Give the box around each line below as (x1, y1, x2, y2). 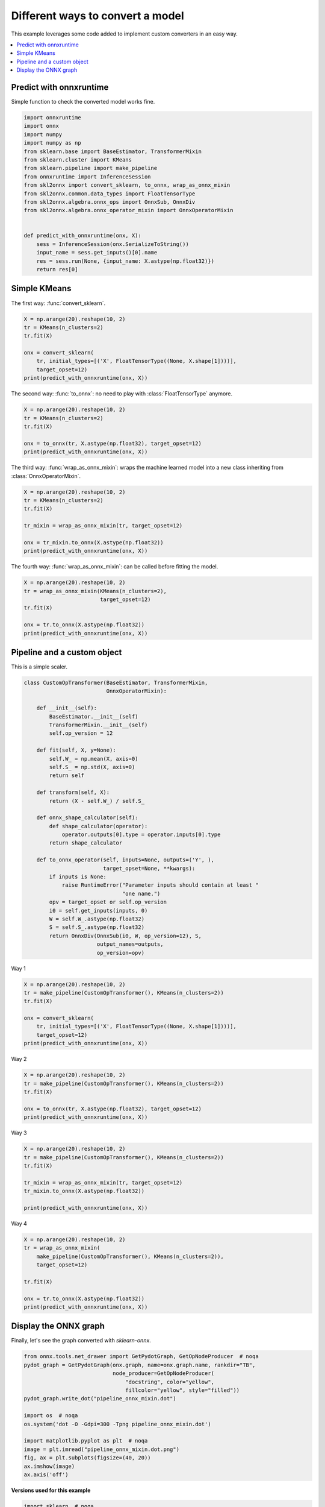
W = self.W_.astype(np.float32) (49, 916, 144, 922)
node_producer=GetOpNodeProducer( (112, 1370, 215, 1377)
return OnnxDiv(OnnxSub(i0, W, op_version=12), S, (49, 932, 202, 939)
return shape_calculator (49, 840, 123, 846)
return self (49, 772, 84, 779)
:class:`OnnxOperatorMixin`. (11, 472, 81, 479)
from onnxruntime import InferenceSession (23, 173, 151, 180)
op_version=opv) (96, 949, 144, 956)
